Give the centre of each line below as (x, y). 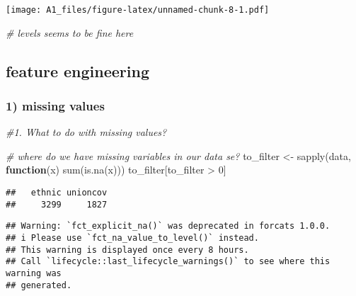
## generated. (39, 285)
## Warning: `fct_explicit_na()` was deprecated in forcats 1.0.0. (168, 226)
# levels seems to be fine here (70, 32)
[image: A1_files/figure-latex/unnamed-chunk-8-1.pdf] (138, 10)
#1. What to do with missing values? (86, 132)
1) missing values (55, 105)
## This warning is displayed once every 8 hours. (127, 250)
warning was (34, 273)
